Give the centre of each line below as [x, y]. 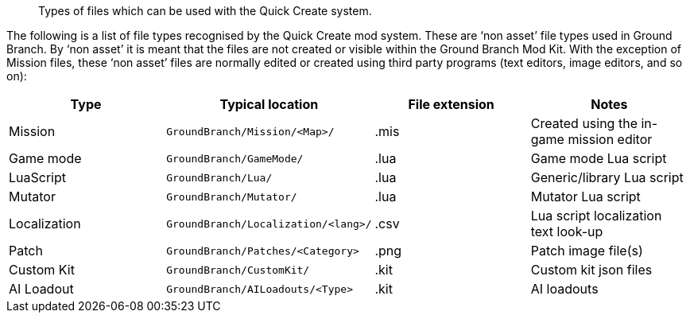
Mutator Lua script [585, 196]
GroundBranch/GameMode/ [235, 158]
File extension [451, 104]
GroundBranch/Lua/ [219, 177]
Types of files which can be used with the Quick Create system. [205, 11]
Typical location [269, 104]
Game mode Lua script [599, 158]
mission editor [610, 139]
